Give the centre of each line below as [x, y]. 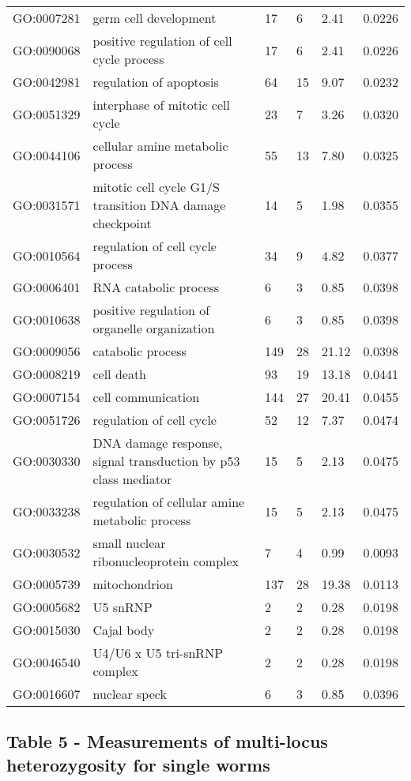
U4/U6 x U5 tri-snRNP [158, 653]
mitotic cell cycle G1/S [156, 187]
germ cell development [155, 18]
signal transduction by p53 [166, 461]
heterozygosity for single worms [138, 764]
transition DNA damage [159, 205]
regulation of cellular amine [169, 502]
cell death [120, 374]
